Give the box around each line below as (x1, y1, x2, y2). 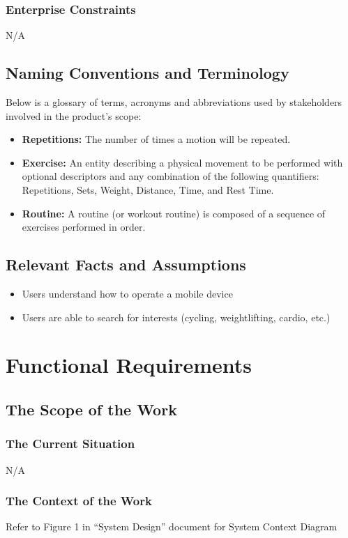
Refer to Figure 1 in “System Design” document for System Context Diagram (6, 519, 338, 534)
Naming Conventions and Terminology (6, 62, 289, 84)
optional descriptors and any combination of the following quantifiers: (22, 169, 319, 183)
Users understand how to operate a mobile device (22, 286, 233, 300)
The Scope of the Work (6, 398, 177, 420)
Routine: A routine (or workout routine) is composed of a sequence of (22, 206, 326, 220)
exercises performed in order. (22, 220, 146, 234)
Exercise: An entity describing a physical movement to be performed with (22, 155, 343, 169)
